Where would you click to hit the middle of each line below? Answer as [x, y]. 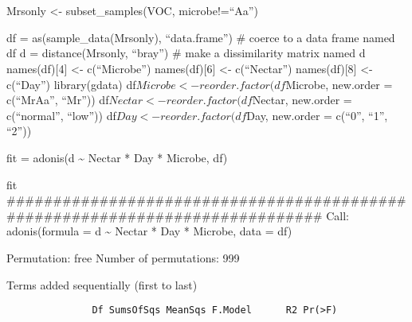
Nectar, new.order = [302, 100]
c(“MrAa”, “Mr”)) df [58, 100]
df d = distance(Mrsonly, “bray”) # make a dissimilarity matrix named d [186, 53]
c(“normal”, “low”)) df [61, 115]
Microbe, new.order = [339, 84]
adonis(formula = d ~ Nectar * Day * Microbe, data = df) [149, 231]
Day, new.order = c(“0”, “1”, [317, 115]
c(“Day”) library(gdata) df [71, 84]
